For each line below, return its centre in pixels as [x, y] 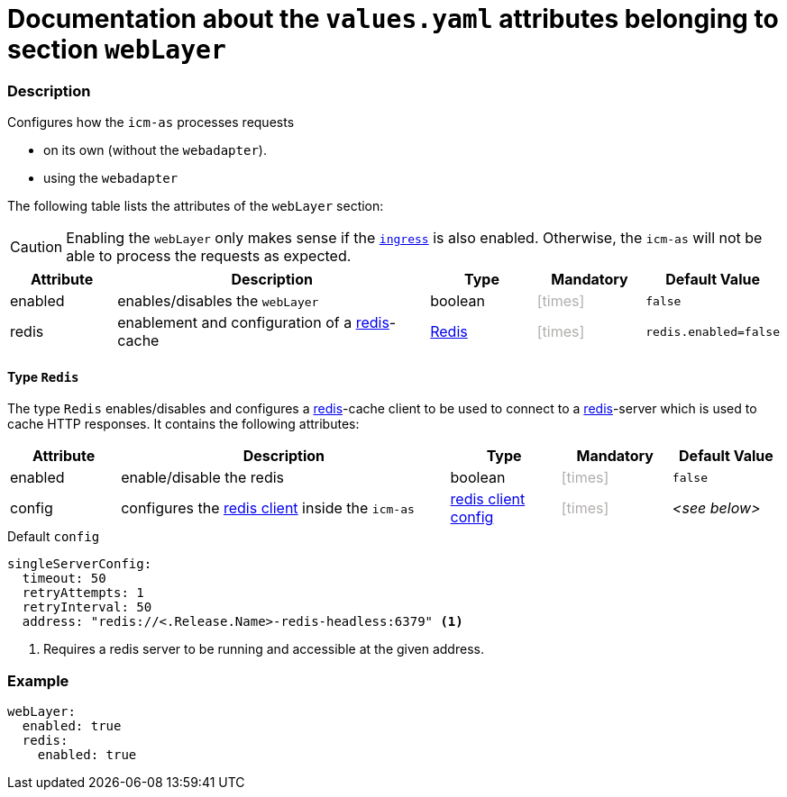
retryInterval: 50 [87, 607]
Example [38, 680]
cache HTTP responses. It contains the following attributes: [183, 424]
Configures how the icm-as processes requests [151, 122]
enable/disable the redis [202, 478]
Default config [54, 537]
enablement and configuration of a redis [253, 323]
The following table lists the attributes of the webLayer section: [196, 206]
